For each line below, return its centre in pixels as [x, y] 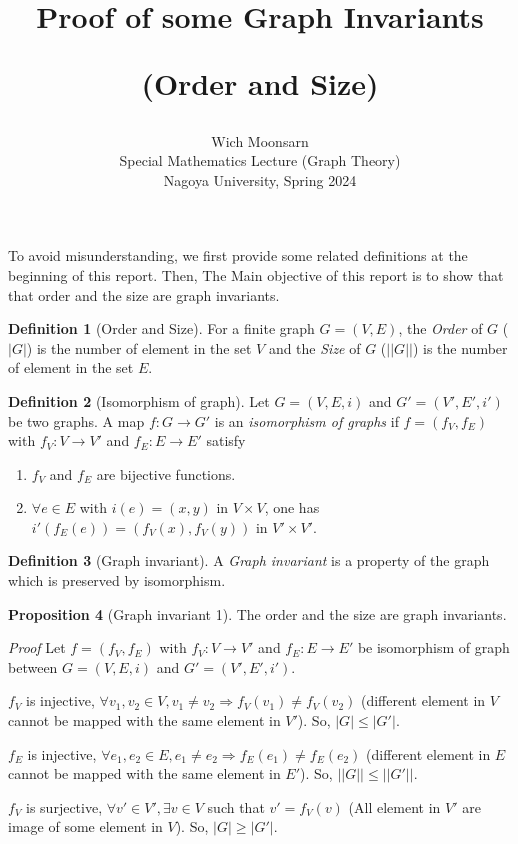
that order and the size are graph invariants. [144, 294]
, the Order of [440, 328]
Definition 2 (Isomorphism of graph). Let [139, 400]
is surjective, [64, 806]
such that [236, 806]
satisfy [226, 440]
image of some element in [85, 826]
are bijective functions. [166, 473]
